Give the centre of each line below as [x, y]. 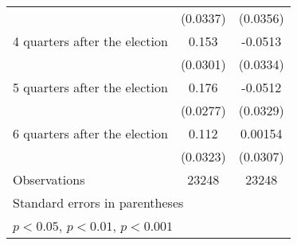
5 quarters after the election [90, 87]
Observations [49, 179]
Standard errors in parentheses [98, 202]
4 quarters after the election [90, 41]
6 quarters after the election [90, 133]
